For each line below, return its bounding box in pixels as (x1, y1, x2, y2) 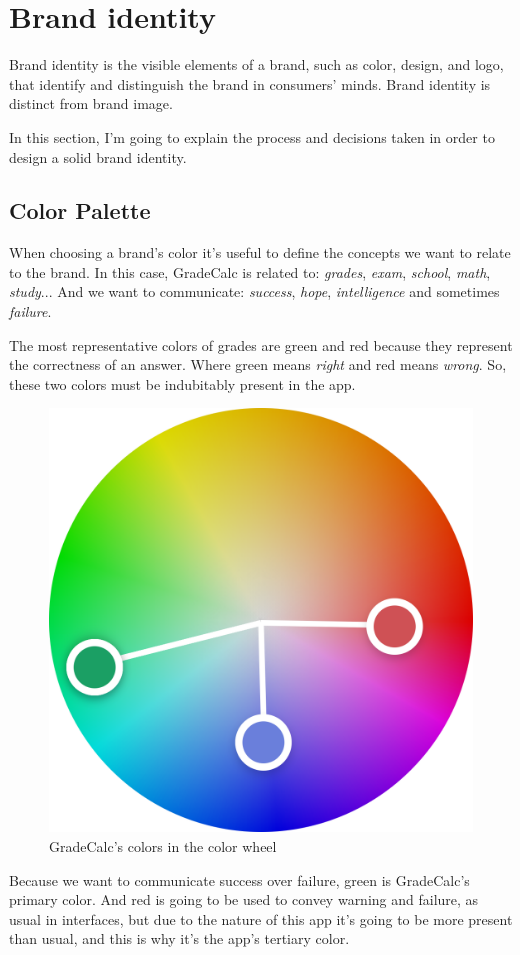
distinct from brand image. (9, 93, 173, 114)
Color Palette (9, 195, 151, 226)
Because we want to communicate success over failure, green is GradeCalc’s (9, 869, 470, 890)
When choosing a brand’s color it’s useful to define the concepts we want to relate (9, 242, 511, 263)
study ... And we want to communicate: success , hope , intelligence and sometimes (9, 281, 500, 302)
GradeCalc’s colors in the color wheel (49, 836, 277, 857)
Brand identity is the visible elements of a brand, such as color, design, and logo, (9, 54, 504, 75)
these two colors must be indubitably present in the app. (9, 373, 356, 394)
